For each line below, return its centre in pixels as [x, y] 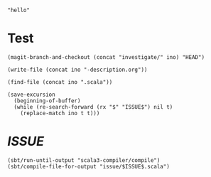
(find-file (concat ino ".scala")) [60, 82]
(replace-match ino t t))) [60, 113]
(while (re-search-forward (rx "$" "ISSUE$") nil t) [93, 107]
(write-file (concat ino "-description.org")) [77, 70]
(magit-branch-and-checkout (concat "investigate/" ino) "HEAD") [106, 57]
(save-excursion [31, 95]
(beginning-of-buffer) [47, 101]
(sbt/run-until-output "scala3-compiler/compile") [84, 160]
